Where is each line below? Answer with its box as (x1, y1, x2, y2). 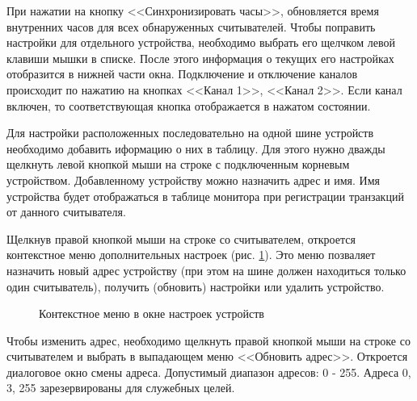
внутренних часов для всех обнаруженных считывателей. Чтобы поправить (6, 18, 376, 35)
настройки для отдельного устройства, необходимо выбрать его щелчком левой (6, 34, 395, 51)
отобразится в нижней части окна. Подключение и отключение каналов (6, 65, 358, 82)
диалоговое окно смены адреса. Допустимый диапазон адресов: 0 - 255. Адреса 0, (6, 363, 411, 380)
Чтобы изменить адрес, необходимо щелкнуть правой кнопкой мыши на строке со (6, 332, 411, 349)
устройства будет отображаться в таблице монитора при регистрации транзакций (6, 187, 404, 204)
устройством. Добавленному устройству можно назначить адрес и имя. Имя (6, 171, 380, 188)
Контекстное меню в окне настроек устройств (39, 305, 264, 322)
